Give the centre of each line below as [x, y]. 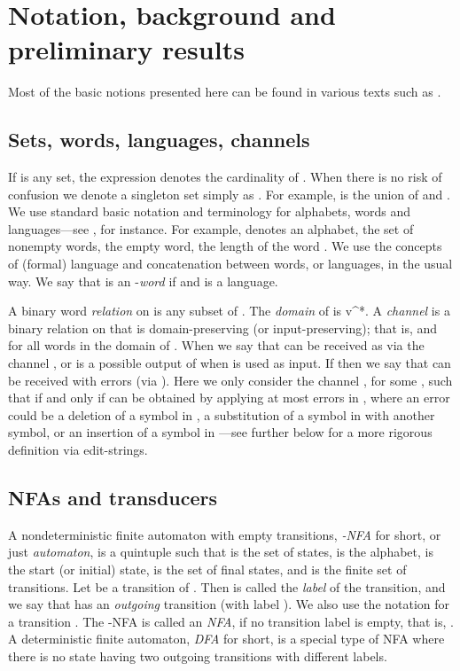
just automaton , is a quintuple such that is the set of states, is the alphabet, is [221, 552]
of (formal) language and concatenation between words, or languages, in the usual [230, 264]
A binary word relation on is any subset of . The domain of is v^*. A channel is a [229, 311]
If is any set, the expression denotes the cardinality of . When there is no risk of [225, 177]
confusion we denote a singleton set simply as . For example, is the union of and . [229, 194]
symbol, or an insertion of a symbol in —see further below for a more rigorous [220, 432]
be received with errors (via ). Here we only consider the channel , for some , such [230, 380]
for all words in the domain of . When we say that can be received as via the [216, 345]
